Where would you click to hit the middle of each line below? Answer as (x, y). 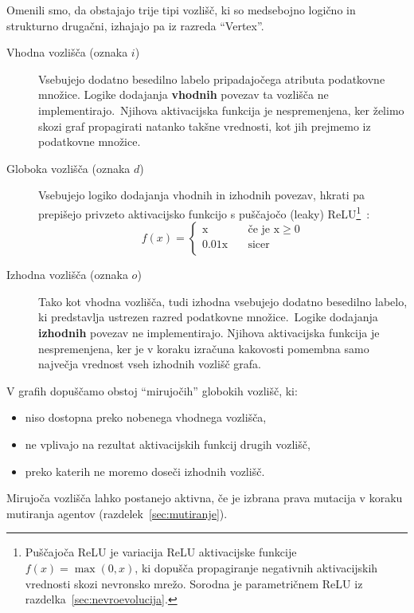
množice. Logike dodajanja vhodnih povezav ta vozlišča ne (184, 94)
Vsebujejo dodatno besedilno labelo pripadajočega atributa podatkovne (212, 79)
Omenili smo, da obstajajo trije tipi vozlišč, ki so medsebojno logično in (181, 10)
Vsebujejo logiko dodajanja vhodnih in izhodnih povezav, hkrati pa (202, 195)
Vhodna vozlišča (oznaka (67, 52)
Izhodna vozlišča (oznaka (67, 275)
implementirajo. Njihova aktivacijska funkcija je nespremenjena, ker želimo (221, 110)
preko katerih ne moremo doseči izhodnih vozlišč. (145, 471)
